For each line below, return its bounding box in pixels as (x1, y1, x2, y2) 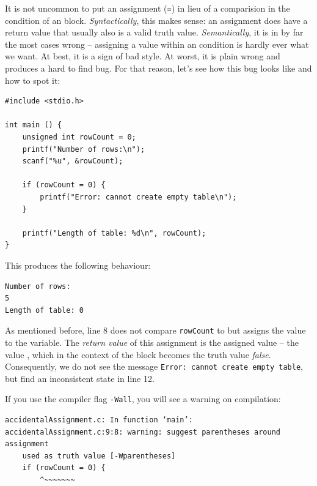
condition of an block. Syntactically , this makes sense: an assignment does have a (5, 13, 308, 26)
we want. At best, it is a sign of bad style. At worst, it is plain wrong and (5, 50, 280, 62)
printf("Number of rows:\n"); (22, 144, 145, 154)
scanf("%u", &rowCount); (22, 157, 123, 166)
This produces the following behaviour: (5, 258, 151, 271)
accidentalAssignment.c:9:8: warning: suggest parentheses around (5, 427, 281, 436)
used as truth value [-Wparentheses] (22, 451, 176, 460)
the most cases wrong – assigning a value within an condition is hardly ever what (5, 37, 309, 50)
